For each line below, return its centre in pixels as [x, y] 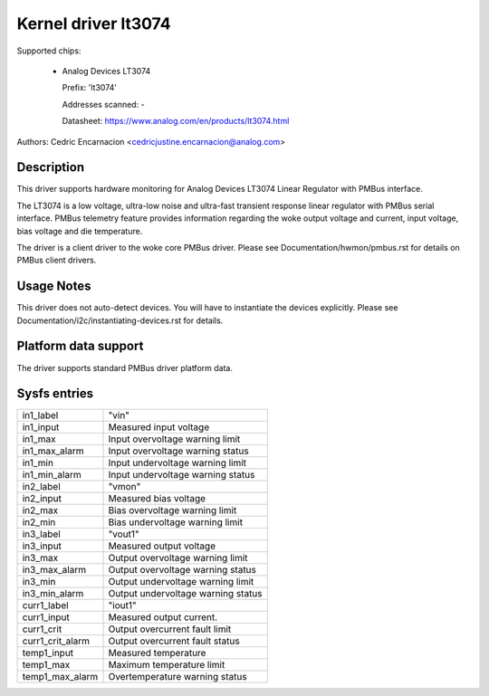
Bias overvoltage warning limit [173, 510]
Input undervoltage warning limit [177, 463]
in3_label [41, 534]
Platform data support [80, 346]
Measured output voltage [162, 546]
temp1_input [48, 653]
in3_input [42, 546]
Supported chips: [49, 51]
